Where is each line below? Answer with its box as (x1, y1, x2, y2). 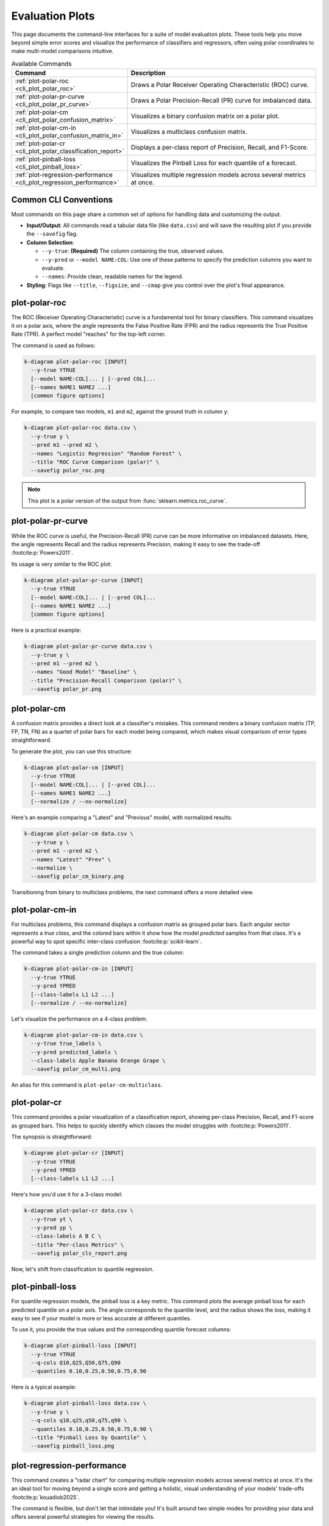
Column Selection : (26, 239, 74, 246)
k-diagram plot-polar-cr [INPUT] (24, 1149, 124, 1157)
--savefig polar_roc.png (30, 467, 105, 474)
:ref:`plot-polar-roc (15, 77, 69, 85)
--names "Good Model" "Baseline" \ (30, 668, 137, 676)
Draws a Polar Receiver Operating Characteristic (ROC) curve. (130, 81, 309, 89)
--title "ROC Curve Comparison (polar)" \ (30, 458, 160, 465)
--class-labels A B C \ (30, 1233, 102, 1240)
